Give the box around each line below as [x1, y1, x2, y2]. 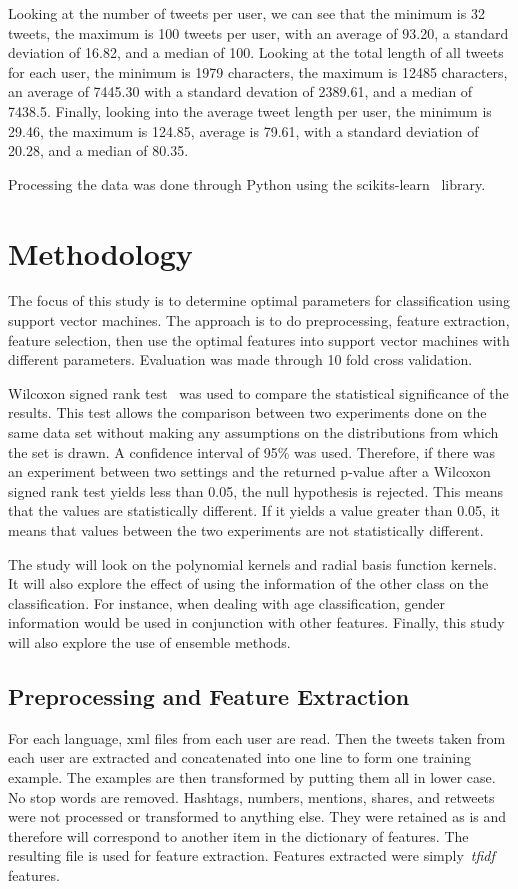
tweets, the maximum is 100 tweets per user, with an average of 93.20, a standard [8, 22, 509, 43]
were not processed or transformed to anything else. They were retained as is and [8, 806, 507, 827]
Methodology [8, 232, 193, 273]
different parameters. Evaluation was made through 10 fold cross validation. [8, 349, 473, 370]
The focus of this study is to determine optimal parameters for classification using [8, 290, 511, 311]
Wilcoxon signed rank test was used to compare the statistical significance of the [8, 382, 509, 403]
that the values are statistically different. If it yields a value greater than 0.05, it [8, 500, 501, 521]
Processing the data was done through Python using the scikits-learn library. [8, 173, 486, 194]
